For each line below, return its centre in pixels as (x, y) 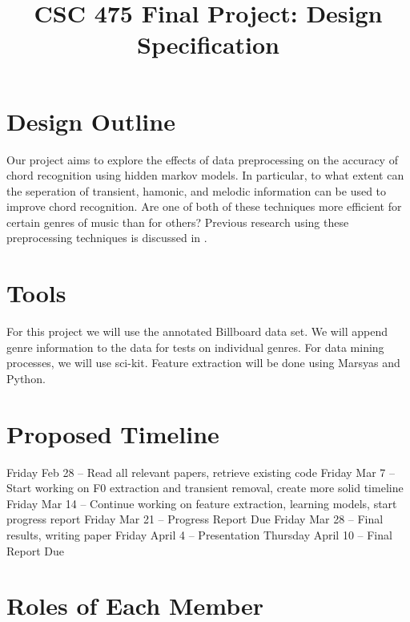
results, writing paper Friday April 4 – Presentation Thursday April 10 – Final (199, 535)
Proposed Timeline (113, 433)
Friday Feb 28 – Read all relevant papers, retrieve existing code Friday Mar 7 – (201, 472)
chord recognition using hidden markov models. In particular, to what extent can (205, 175)
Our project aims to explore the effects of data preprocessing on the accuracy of (202, 159)
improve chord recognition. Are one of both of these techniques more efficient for (204, 206)
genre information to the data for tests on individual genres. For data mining (195, 347)
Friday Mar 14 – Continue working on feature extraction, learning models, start (202, 503)
